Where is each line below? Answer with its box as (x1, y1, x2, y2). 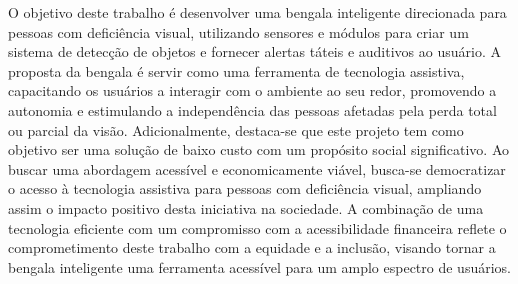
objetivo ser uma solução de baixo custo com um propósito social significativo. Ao (8, 139, 510, 160)
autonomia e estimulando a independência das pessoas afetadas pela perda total (8, 99, 497, 120)
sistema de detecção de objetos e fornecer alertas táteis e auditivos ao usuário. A (8, 41, 501, 62)
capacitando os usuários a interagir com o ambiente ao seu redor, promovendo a (8, 80, 497, 101)
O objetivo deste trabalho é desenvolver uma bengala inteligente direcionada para (8, 2, 507, 22)
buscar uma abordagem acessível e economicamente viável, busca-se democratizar (8, 158, 506, 179)
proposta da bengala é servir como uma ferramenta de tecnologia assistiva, (8, 60, 465, 81)
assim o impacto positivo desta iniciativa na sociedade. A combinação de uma (8, 197, 484, 218)
